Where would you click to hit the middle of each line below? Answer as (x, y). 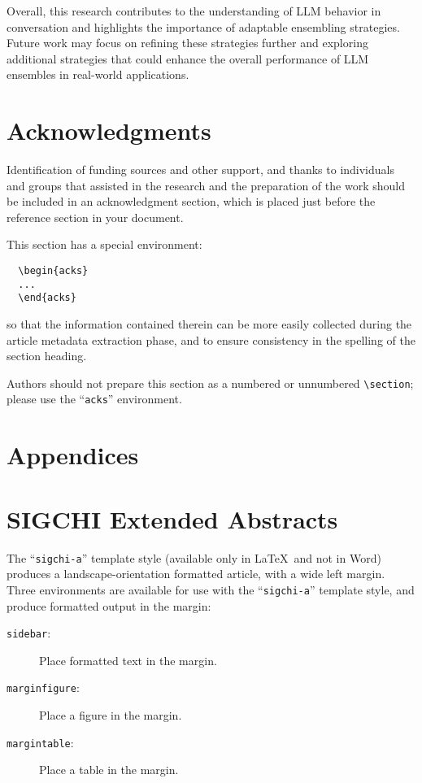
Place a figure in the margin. (111, 715)
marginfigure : (43, 687)
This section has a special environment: (104, 244)
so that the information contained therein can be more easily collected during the (209, 324)
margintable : (40, 742)
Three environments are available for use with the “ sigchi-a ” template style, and (211, 589)
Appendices (73, 455)
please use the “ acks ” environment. (94, 399)
